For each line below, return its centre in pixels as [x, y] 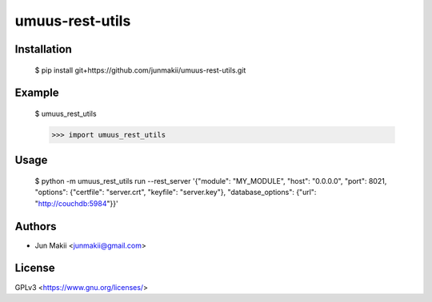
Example [37, 93]
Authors [36, 226]
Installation [43, 49]
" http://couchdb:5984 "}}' [77, 203]
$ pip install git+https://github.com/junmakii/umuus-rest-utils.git [140, 70]
